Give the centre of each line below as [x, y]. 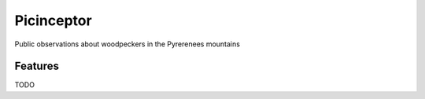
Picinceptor [53, 20]
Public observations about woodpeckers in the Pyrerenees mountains [127, 44]
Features [37, 66]
